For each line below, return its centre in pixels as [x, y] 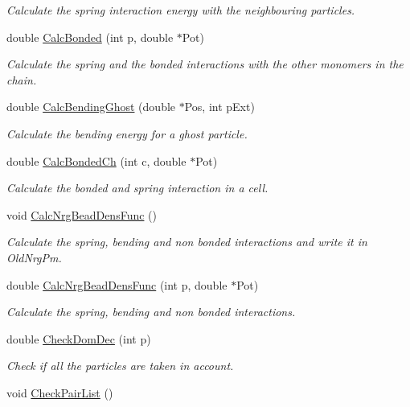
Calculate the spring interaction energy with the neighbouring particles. [181, 10]
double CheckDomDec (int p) [79, 338]
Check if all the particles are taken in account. [120, 366]
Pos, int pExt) [219, 107]
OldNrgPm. [34, 257]
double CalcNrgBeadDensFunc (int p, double [117, 284]
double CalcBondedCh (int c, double [96, 160]
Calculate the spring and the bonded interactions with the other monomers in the [205, 64]
